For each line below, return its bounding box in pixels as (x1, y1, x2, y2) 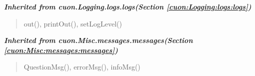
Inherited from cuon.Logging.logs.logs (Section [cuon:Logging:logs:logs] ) (4, 1, 251, 11)
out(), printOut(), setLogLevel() (23, 18, 122, 28)
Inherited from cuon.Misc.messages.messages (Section (4, 35, 193, 45)
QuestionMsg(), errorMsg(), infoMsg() (23, 61, 140, 72)
